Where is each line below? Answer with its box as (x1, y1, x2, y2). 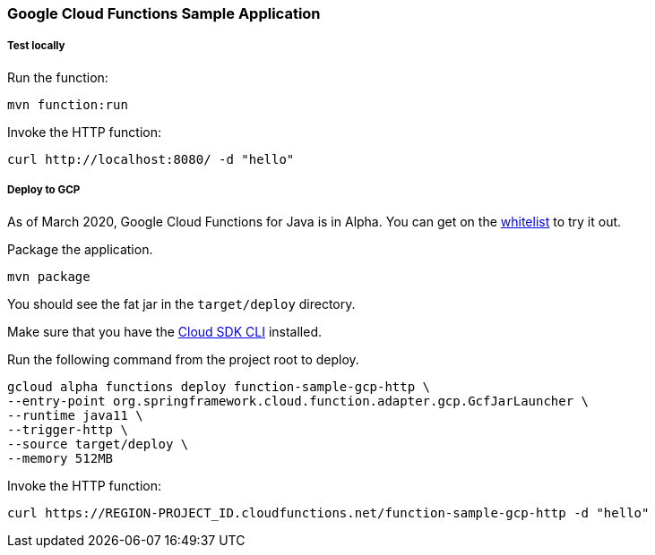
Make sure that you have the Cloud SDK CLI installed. (7, 323, 323, 339)
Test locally (7, 39, 65, 53)
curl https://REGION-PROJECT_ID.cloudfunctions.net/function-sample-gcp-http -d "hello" (7, 505, 650, 520)
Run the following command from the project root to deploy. (7, 351, 359, 367)
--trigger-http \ (7, 422, 128, 437)
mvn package (7, 269, 90, 284)
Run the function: (7, 69, 108, 85)
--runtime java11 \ (7, 407, 143, 423)
